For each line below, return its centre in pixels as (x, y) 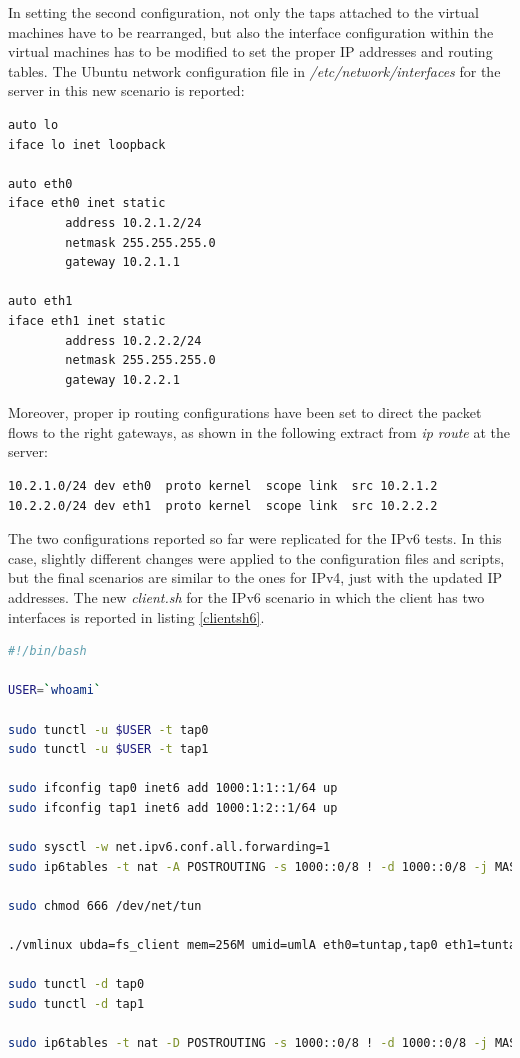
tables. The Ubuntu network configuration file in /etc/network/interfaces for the (254, 70)
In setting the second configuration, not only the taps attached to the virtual (243, 12)
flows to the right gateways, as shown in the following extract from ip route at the (259, 431)
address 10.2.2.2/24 (133, 340)
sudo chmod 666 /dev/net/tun (105, 905)
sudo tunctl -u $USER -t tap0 (108, 729)
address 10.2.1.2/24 (133, 222)
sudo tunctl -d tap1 (76, 1003)
